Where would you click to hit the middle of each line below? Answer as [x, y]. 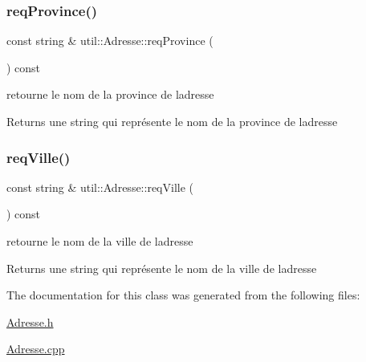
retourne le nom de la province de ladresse [110, 94]
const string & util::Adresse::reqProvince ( [110, 41]
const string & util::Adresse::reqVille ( [100, 187]
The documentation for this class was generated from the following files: [183, 295]
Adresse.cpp [36, 349]
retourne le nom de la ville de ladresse [100, 241]
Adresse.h [30, 321]
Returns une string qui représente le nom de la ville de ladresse [162, 268]
